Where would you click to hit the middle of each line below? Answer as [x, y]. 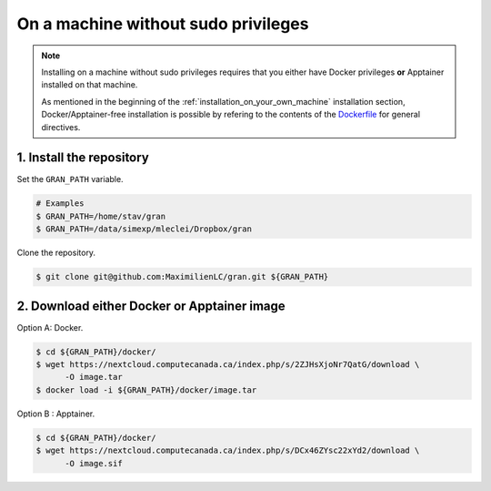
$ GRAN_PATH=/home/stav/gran [101, 216]
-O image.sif [94, 463]
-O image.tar [94, 377]
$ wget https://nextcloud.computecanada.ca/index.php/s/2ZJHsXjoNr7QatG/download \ [228, 365]
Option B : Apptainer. [56, 414]
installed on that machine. [90, 85]
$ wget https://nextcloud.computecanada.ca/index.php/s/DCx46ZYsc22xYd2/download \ [228, 450]
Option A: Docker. [50, 327]
